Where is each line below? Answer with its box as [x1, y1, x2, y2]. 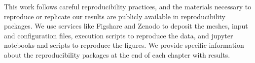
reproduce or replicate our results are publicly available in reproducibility [4, 11, 225, 21]
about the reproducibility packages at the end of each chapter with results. [4, 49, 230, 60]
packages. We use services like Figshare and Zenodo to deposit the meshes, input [4, 21, 248, 31]
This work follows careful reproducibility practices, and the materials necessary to [4, 1, 252, 11]
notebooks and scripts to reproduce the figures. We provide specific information [4, 40, 244, 50]
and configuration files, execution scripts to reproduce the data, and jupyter [4, 30, 233, 40]
